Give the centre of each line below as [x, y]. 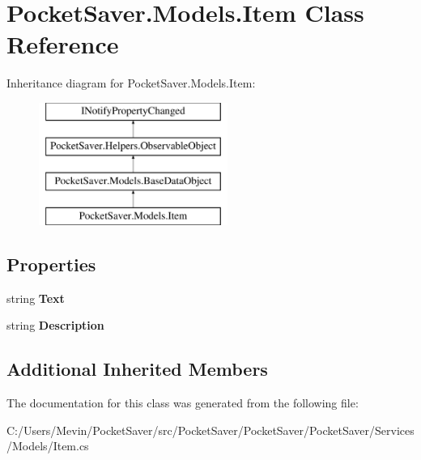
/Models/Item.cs [48, 446]
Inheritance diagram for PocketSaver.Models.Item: [131, 83]
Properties [51, 264]
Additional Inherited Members [137, 369]
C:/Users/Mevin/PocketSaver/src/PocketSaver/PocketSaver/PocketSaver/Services [210, 430]
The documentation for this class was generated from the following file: [183, 403]
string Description [55, 325]
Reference [63, 44]
